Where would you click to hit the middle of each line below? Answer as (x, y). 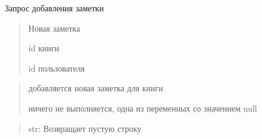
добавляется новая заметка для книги (96, 88)
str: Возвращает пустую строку (85, 128)
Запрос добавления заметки (54, 8)
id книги (44, 48)
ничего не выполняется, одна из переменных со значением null (143, 108)
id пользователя (57, 68)
